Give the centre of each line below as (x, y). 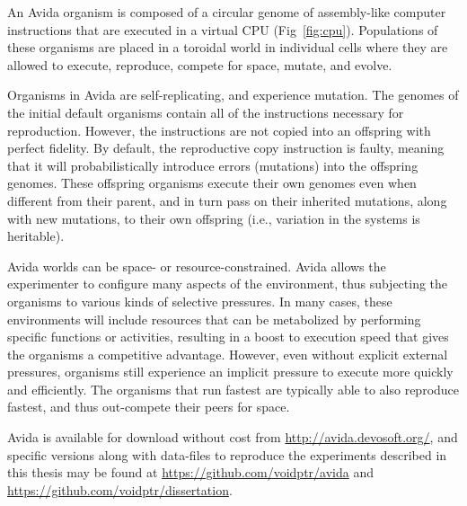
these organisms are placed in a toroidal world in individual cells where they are (228, 47)
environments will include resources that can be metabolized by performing (214, 319)
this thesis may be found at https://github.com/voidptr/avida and (190, 472)
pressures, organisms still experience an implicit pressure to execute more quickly (230, 372)
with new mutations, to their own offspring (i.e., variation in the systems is (214, 218)
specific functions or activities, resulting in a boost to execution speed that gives (228, 337)
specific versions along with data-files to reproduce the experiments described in (227, 454)
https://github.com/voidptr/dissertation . (120, 489)
